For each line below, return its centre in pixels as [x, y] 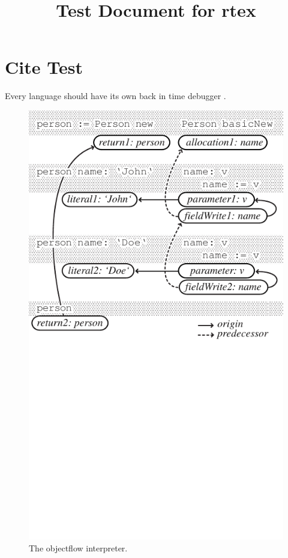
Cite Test [44, 67]
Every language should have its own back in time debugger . [115, 96]
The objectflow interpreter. [78, 548]
